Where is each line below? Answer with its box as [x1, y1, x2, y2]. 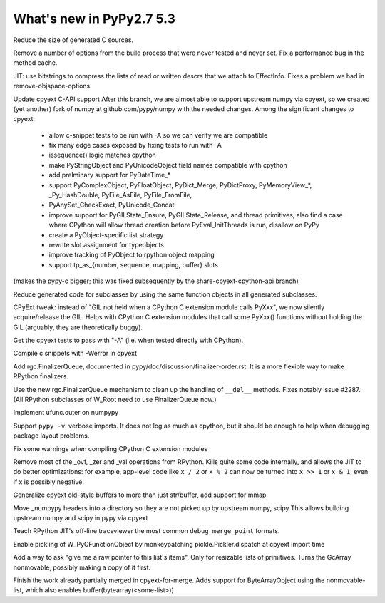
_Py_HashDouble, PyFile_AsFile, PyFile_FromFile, [48, 191, 192, 200]
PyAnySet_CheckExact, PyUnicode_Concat [48, 200, 175, 210]
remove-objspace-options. [13, 82, 92, 91]
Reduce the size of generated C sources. [13, 36, 134, 44]
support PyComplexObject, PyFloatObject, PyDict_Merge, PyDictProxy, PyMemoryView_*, [48, 180, 312, 189]
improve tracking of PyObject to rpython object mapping [48, 250, 215, 259]
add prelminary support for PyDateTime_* [48, 171, 171, 180]
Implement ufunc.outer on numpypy [13, 408, 119, 417]
